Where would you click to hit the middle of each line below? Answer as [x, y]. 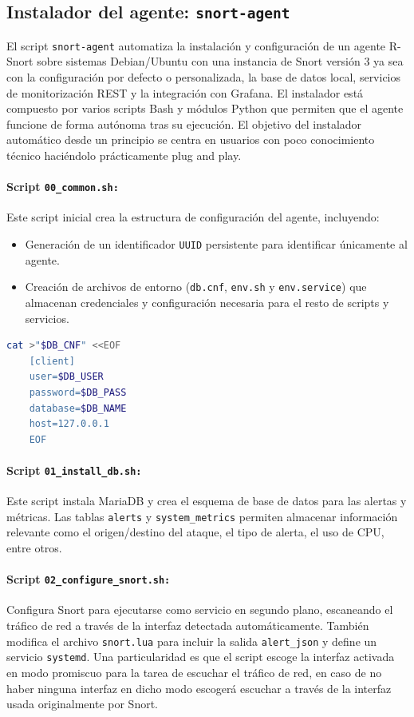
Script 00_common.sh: [63, 187]
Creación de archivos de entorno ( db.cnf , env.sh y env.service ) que [196, 287]
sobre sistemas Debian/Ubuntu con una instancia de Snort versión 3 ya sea [220, 61]
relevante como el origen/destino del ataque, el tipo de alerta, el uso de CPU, [195, 532]
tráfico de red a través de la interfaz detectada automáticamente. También [188, 625]
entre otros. [34, 548]
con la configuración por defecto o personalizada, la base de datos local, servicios [204, 77]
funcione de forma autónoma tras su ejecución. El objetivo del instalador [184, 123]
